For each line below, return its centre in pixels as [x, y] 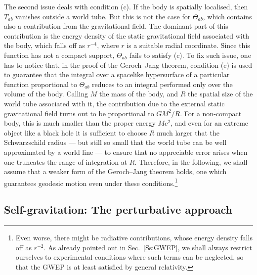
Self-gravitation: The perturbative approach [118, 209]
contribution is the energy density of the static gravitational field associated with [127, 35]
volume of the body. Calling [46, 94]
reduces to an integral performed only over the [162, 84]
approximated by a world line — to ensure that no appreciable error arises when [126, 152]
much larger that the [188, 132]
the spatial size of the [220, 94]
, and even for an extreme [209, 123]
